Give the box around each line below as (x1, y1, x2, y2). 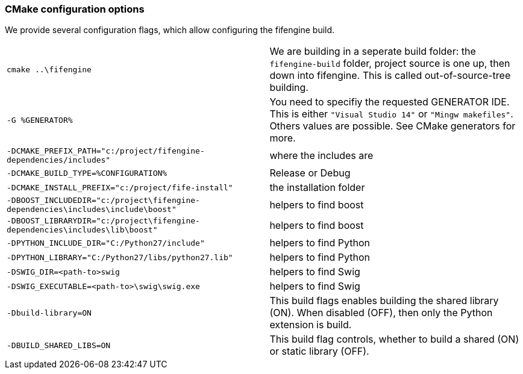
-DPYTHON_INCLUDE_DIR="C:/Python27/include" (7, 238, 205, 248)
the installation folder (269, 181, 365, 194)
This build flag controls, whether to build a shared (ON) (269, 333, 519, 346)
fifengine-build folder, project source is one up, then (269, 57, 510, 70)
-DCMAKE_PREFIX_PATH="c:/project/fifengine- (7, 146, 205, 156)
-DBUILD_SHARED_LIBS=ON (7, 340, 111, 350)
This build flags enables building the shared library (269, 295, 499, 307)
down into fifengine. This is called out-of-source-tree (269, 69, 511, 82)
